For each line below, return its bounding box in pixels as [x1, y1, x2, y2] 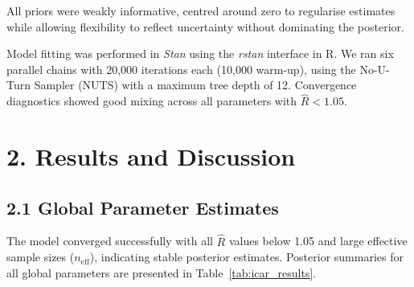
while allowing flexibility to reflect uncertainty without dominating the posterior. [6, 18, 404, 35]
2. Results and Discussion [6, 139, 296, 172]
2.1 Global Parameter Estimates [6, 195, 279, 219]
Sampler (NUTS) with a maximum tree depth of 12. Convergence [34, 76, 357, 93]
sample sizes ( [6, 248, 75, 265]
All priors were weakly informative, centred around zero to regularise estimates [6, 2, 396, 18]
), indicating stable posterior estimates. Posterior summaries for [89, 248, 404, 265]
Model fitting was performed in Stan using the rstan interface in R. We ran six [6, 45, 394, 62]
